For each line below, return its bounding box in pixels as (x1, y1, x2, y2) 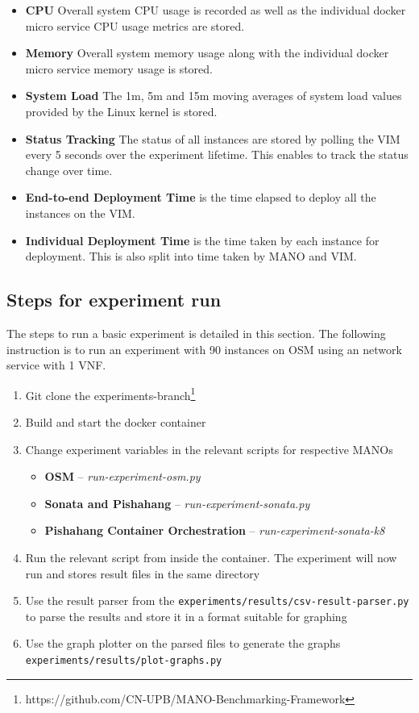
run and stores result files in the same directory (25, 565, 260, 582)
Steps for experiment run (6, 287, 222, 312)
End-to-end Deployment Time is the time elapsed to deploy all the (25, 189, 376, 206)
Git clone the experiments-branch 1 (25, 384, 196, 403)
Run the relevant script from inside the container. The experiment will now (25, 548, 397, 565)
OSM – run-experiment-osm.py (44, 468, 201, 485)
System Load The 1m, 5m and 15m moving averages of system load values (25, 87, 402, 104)
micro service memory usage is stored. (25, 60, 213, 77)
